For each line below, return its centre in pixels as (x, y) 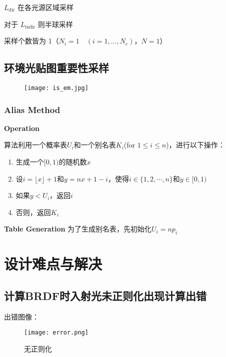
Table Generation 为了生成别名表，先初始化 (78, 229)
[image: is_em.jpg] (56, 88)
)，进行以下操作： (195, 145)
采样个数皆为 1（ (31, 41)
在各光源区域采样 (46, 7)
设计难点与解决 (53, 264)
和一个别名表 (95, 145)
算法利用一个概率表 (35, 145)
